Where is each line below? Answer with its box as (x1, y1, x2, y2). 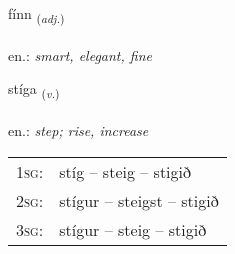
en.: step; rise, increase (8, 120, 149, 141)
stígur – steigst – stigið (59, 188, 219, 212)
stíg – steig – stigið (59, 159, 192, 183)
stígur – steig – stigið (59, 217, 207, 241)
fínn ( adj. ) (8, 3, 65, 26)
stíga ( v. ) (8, 78, 60, 102)
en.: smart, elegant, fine (8, 44, 152, 65)
